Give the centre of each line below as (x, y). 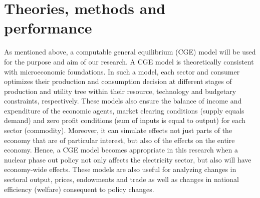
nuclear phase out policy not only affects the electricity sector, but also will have (128, 159)
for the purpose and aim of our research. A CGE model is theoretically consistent (129, 61)
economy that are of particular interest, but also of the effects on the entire (119, 140)
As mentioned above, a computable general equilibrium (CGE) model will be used (130, 52)
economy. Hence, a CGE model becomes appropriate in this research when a (121, 150)
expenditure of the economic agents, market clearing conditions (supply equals (124, 110)
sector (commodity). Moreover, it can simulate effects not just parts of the (118, 130)
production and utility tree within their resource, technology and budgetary (120, 91)
